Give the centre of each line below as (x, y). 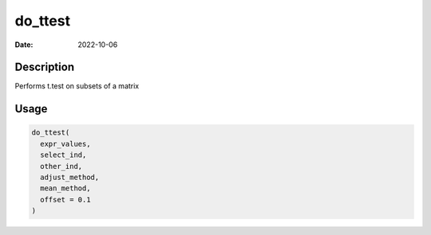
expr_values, (65, 144)
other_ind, (61, 166)
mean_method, (65, 188)
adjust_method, (70, 178)
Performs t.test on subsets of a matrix (77, 86)
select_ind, (63, 155)
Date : (24, 45)
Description (45, 67)
